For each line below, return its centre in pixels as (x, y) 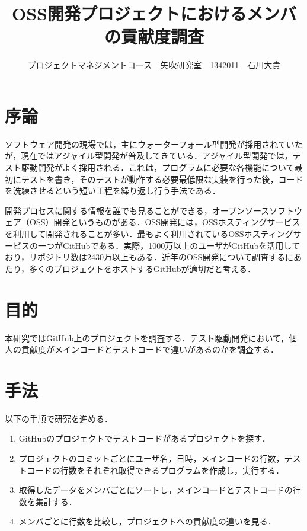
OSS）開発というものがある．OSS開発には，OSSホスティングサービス (165, 222)
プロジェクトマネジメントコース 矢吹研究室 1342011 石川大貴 (154, 65)
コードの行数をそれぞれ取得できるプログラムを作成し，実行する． (156, 470)
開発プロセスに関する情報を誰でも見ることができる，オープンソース (137, 210)
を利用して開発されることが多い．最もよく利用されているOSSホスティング (149, 233)
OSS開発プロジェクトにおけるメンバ (154, 13)
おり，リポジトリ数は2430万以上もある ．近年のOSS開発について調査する (145, 257)
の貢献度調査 (154, 36)
